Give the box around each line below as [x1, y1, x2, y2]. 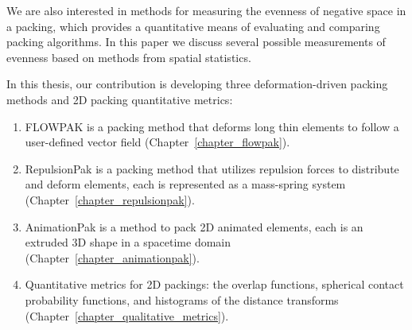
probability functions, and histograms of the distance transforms [25, 291, 339, 308]
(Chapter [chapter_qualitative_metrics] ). [25, 307, 229, 324]
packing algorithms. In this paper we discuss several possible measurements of [6, 33, 386, 50]
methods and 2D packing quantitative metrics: [6, 91, 233, 107]
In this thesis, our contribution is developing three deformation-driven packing [6, 76, 388, 92]
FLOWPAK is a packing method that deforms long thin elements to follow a [25, 118, 399, 134]
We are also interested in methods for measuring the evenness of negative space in [6, 2, 406, 18]
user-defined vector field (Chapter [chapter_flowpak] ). [25, 134, 290, 150]
